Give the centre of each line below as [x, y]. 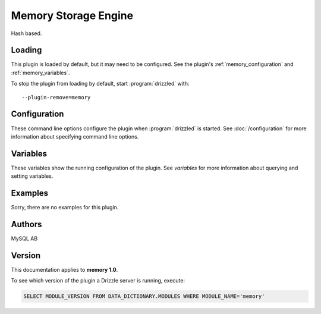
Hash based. [26, 33]
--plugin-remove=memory [56, 97]
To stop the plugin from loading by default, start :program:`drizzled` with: [100, 84]
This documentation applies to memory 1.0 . [64, 269]
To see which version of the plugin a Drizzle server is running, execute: [98, 281]
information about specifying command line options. [75, 136]
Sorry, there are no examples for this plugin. [65, 208]
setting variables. [32, 176]
